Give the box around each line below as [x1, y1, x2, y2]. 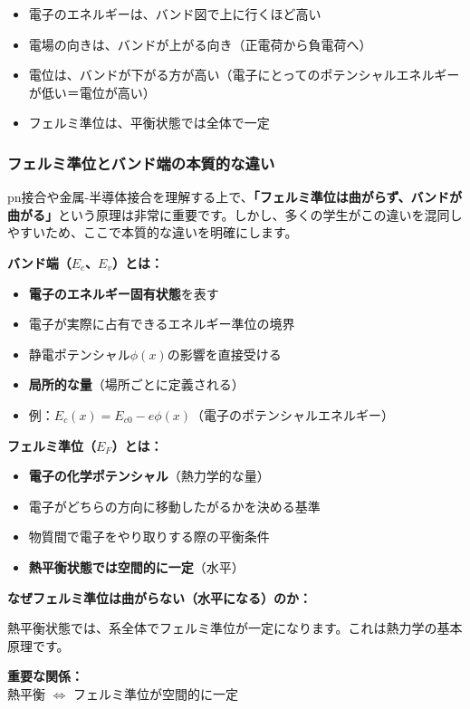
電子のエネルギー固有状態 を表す [28, 283, 219, 302]
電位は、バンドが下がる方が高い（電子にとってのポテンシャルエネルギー [28, 65, 460, 84]
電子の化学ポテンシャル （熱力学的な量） [28, 466, 270, 485]
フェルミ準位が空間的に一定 [73, 684, 239, 703]
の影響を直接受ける [167, 344, 282, 363]
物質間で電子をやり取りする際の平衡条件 [28, 527, 270, 546]
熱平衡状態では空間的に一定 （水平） [28, 557, 245, 576]
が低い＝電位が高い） [28, 82, 156, 101]
